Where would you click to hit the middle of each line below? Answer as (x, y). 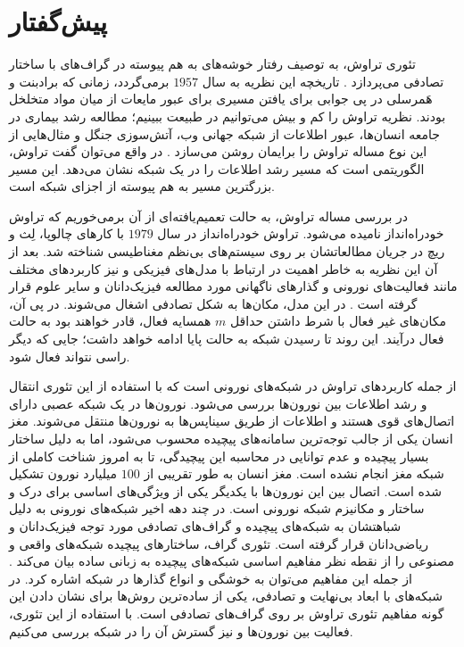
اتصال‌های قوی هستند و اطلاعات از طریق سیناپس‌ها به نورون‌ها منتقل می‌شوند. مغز (232, 421)
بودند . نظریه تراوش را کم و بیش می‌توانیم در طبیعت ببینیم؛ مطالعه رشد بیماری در (228, 116)
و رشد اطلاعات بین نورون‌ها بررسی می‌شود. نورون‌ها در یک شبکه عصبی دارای (218, 403)
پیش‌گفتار (58, 21)
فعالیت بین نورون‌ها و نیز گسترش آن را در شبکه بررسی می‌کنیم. (181, 630)
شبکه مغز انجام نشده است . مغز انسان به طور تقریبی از (294, 473)
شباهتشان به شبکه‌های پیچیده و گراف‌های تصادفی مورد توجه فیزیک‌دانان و (205, 525)
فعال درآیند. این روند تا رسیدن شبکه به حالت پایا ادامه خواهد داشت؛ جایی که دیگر (227, 339)
